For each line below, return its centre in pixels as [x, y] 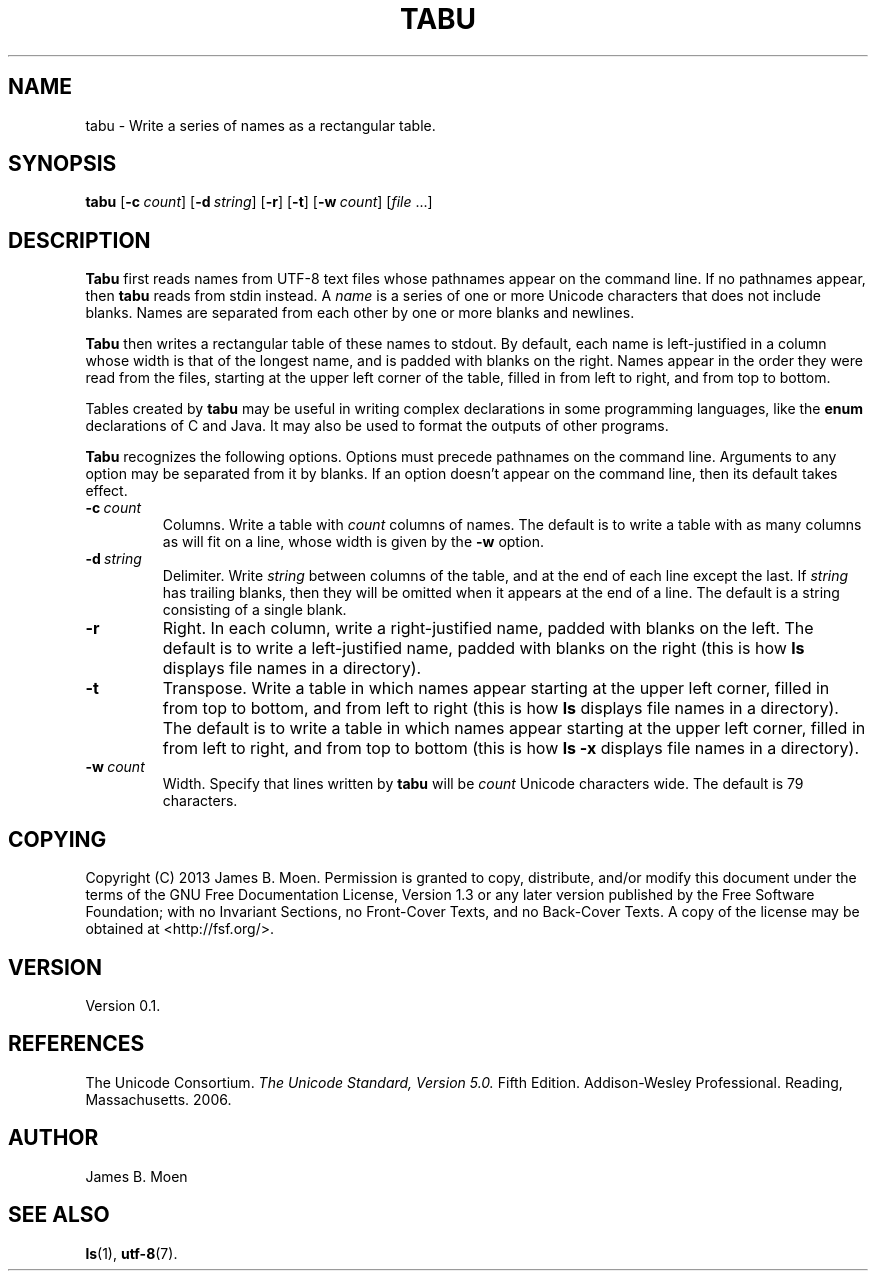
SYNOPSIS [62, 164]
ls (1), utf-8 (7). [131, 1253]
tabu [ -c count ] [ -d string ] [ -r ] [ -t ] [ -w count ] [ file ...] [259, 202]
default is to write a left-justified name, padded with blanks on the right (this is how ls [483, 648]
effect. [106, 491]
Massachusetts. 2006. [158, 1099]
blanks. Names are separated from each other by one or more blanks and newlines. [360, 313]
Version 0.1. [123, 1005]
